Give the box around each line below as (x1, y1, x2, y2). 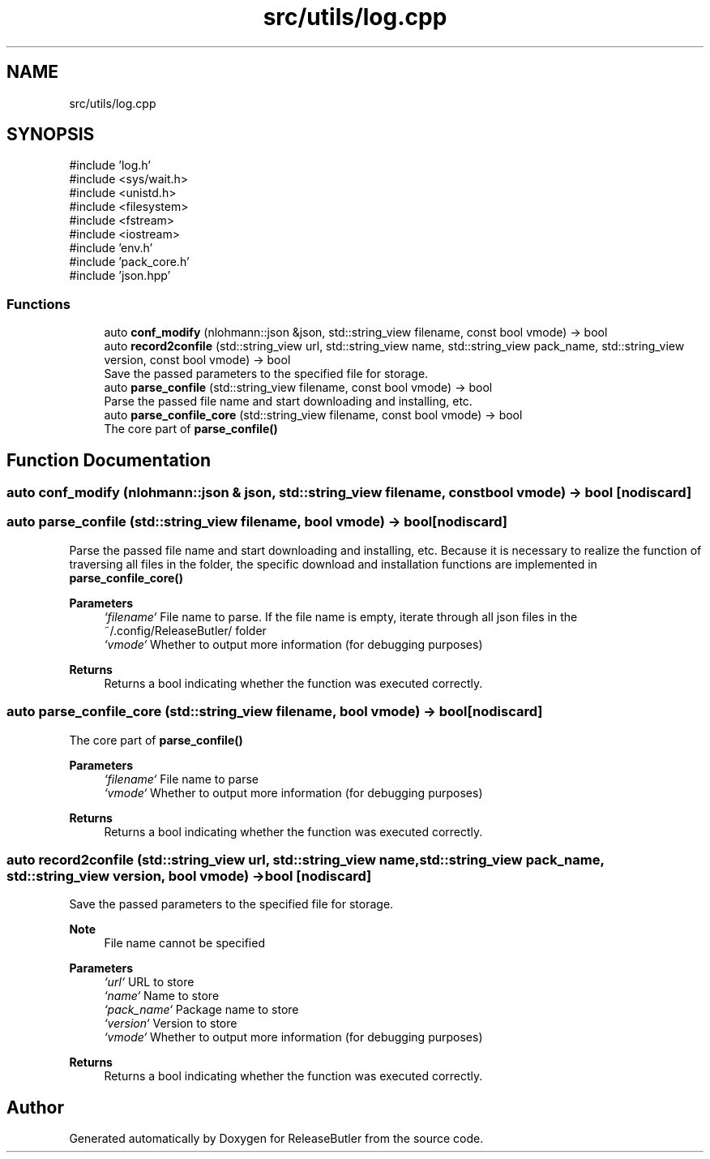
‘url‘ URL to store (104, 975, 195, 989)
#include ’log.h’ (69, 158, 151, 173)
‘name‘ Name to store (104, 989, 220, 1003)
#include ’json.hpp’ (69, 268, 171, 283)
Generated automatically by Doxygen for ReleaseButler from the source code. (69, 1131, 484, 1146)
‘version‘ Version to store (104, 1016, 237, 1031)
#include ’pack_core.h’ (69, 255, 190, 269)
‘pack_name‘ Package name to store (104, 1002, 299, 1017)
